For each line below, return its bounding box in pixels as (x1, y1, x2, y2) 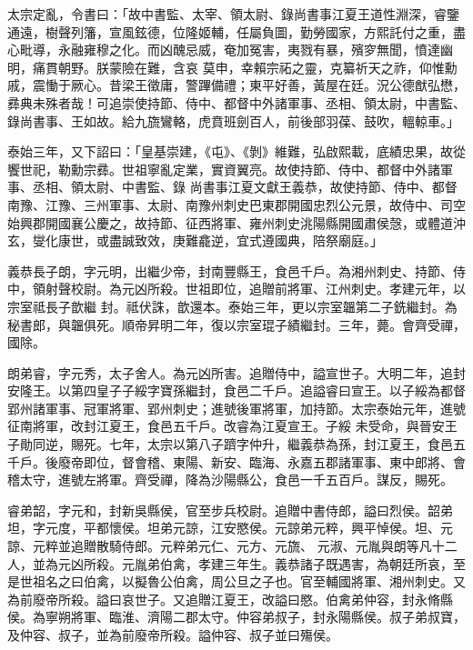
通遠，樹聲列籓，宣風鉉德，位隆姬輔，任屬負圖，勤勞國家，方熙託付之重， (7, 22, 453, 41)
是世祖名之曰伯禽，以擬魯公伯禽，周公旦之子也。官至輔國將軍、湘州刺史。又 (7, 572, 466, 591)
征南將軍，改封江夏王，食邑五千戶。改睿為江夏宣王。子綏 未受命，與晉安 (7, 416, 445, 435)
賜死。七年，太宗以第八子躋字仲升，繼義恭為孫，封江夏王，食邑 (70, 435, 453, 454)
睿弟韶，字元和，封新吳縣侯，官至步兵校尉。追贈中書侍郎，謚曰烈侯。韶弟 (7, 500, 453, 519)
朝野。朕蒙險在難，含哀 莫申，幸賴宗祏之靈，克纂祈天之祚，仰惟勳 (57, 57, 458, 76)
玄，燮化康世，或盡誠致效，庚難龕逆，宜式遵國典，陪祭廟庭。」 (7, 231, 383, 250)
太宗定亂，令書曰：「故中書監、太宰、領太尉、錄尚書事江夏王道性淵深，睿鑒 (7, 5, 459, 23)
